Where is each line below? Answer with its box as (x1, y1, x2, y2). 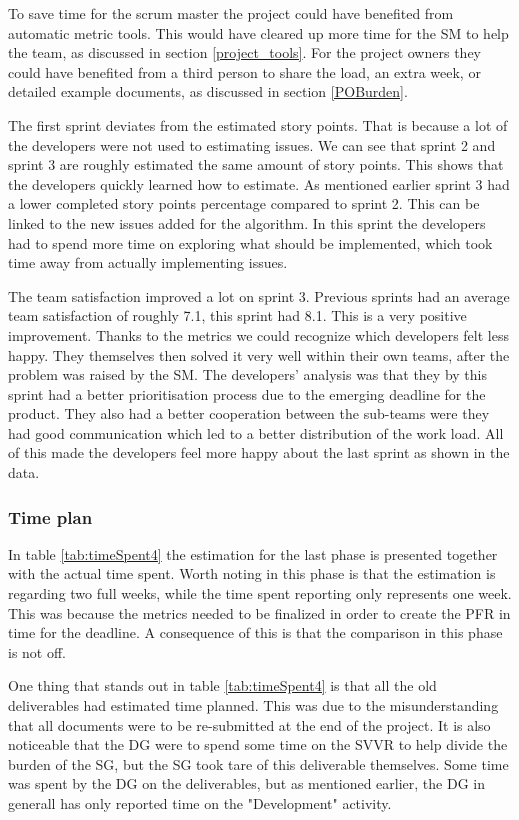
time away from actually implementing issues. (8, 252, 288, 273)
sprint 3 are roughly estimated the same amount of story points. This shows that (8, 154, 504, 175)
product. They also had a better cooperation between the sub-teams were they (8, 403, 490, 424)
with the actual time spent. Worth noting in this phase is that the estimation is (8, 563, 496, 584)
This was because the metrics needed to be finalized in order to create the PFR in (8, 602, 511, 623)
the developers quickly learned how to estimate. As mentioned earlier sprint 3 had (8, 173, 510, 194)
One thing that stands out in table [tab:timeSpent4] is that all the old (8, 675, 437, 696)
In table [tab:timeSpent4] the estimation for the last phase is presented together (8, 543, 498, 564)
